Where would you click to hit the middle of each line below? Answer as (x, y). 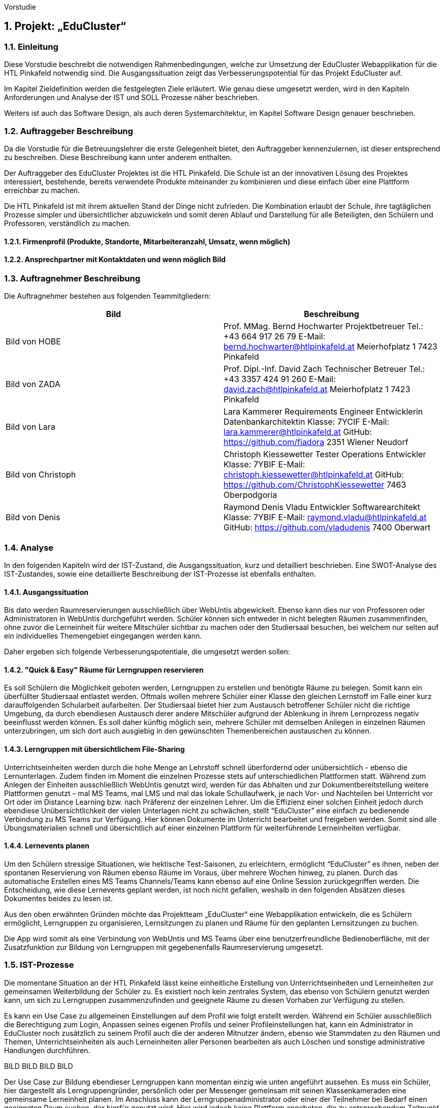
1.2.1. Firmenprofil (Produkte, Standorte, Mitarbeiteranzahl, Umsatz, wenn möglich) (147, 241)
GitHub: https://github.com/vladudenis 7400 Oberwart (327, 528)
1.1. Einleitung (31, 46)
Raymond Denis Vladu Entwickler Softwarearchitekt (322, 507)
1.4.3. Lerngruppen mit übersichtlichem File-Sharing (94, 749)
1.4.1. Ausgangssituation (46, 592)
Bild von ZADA (33, 384)
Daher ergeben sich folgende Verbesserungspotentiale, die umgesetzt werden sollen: (147, 652)
